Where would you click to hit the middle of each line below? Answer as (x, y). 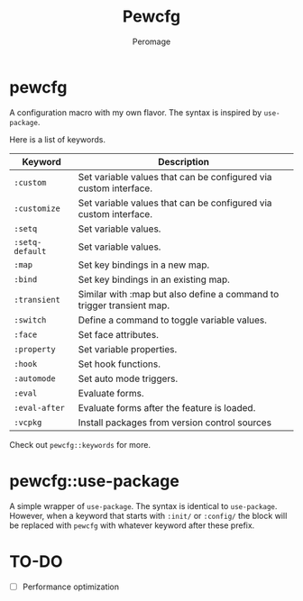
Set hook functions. (119, 364)
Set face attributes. (119, 334)
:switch (30, 320)
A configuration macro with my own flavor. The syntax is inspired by (136, 112)
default (30, 251)
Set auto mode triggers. (128, 378)
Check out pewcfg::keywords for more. (80, 444)
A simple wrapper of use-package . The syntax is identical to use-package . (143, 505)
